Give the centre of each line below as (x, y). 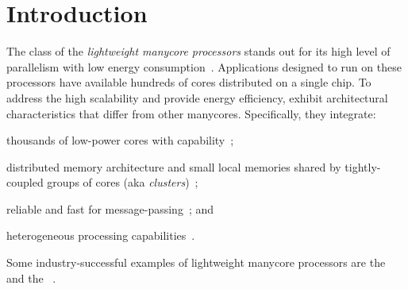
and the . (31, 277)
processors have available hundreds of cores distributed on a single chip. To (189, 82)
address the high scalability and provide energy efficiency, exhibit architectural (197, 97)
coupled (25, 182)
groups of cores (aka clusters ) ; (123, 182)
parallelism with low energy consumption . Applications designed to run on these (204, 66)
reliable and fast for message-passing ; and (110, 208)
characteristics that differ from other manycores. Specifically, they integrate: (191, 113)
